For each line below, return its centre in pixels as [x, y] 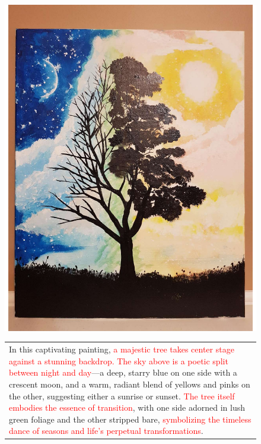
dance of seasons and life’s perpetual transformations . [106, 431]
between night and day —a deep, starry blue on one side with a [123, 372]
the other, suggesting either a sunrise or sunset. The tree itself [122, 396]
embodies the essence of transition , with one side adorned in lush [127, 407]
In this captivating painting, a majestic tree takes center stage [122, 349]
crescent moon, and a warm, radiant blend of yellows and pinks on [130, 384]
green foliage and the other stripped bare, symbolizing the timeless [130, 419]
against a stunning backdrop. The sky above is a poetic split [119, 360]
